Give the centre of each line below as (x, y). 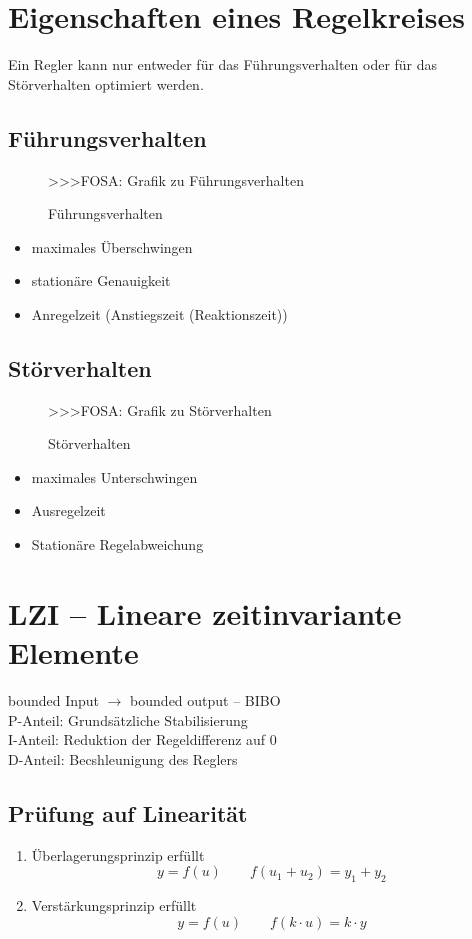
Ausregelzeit (68, 510)
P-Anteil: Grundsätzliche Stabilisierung (128, 719)
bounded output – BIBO (205, 699)
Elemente (73, 652)
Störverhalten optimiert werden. (106, 83)
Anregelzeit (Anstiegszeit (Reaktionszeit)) (159, 313)
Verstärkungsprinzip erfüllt (114, 904)
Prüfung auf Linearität (128, 812)
